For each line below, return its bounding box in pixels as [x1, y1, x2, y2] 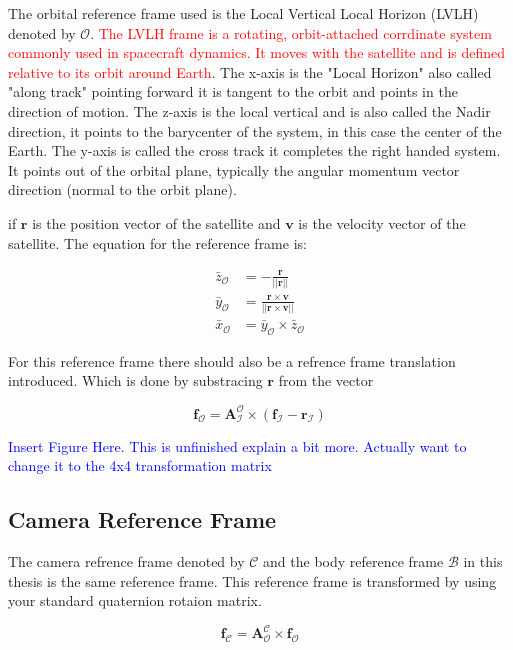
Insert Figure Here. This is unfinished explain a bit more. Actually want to [8, 435, 467, 456]
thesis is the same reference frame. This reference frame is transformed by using [8, 570, 497, 591]
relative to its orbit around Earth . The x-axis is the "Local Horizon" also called [8, 61, 492, 82]
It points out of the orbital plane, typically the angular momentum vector [8, 159, 460, 180]
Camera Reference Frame [8, 504, 277, 535]
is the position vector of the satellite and [32, 212, 281, 233]
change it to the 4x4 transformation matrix [8, 455, 272, 476]
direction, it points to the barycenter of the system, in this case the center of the [8, 120, 502, 141]
